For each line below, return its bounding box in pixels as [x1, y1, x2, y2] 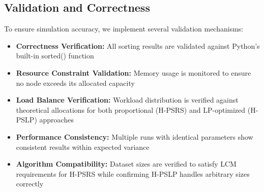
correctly [16, 178, 44, 189]
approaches [39, 114, 74, 125]
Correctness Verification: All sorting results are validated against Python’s [16, 40, 260, 51]
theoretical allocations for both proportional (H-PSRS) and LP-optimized [16, 104, 246, 115]
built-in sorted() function [16, 50, 94, 61]
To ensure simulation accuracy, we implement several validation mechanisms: [4, 23, 244, 34]
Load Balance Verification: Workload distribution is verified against [16, 94, 239, 105]
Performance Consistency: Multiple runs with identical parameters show [16, 131, 253, 142]
